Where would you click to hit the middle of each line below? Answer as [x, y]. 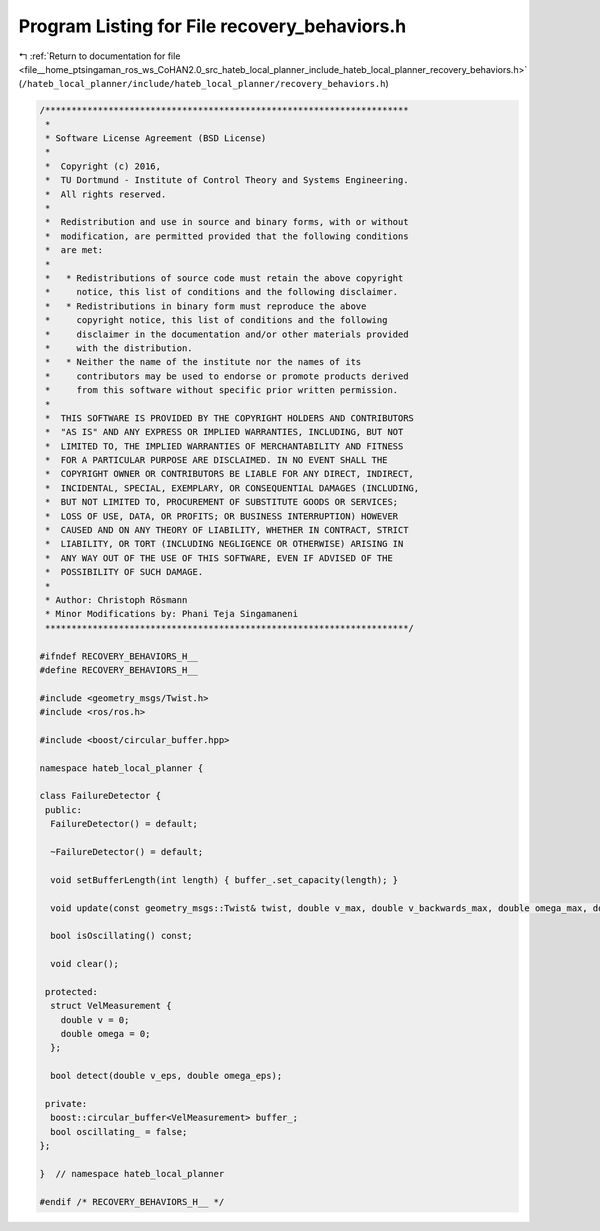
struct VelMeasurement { [111, 1006]
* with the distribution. [119, 348]
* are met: [74, 250]
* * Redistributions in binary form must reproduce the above [206, 306]
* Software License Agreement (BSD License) [156, 138]
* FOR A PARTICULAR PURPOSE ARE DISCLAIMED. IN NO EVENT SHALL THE [216, 460]
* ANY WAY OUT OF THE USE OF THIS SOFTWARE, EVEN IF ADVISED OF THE [219, 558]
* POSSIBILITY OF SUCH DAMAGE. [124, 572]
